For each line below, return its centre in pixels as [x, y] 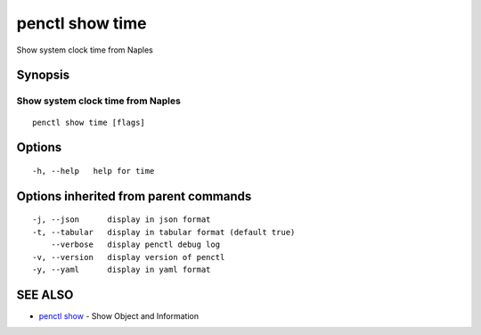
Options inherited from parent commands [134, 196]
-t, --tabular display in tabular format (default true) [164, 232]
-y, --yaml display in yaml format [122, 269]
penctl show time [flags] [89, 122]
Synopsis [43, 75]
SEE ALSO [45, 294]
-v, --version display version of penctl [129, 257]
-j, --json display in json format [122, 220]
